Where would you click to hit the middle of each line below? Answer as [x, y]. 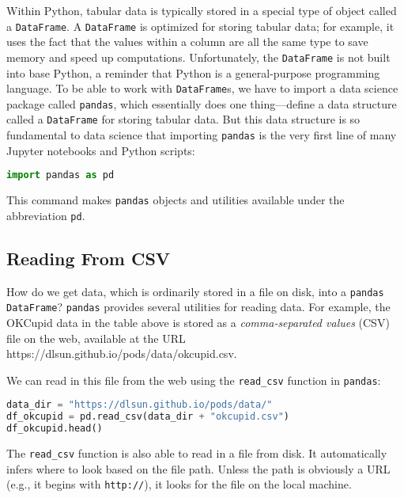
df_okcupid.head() [55, 429]
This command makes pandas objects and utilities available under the [176, 200]
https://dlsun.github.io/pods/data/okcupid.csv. [122, 354]
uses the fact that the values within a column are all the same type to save [187, 42]
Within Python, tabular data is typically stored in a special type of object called [202, 10]
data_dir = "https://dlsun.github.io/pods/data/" [140, 405]
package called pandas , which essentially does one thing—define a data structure [202, 103]
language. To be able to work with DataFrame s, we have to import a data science [202, 88]
